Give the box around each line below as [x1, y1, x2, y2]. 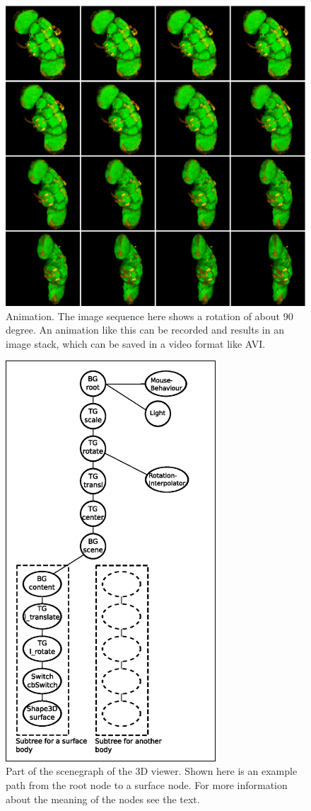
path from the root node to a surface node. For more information [6, 777, 288, 792]
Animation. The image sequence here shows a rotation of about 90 [6, 308, 293, 323]
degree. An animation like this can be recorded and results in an [6, 322, 284, 337]
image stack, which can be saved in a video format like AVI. [6, 336, 266, 351]
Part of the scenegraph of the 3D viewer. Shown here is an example [6, 764, 298, 778]
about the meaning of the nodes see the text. [6, 791, 200, 806]
